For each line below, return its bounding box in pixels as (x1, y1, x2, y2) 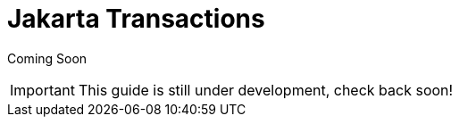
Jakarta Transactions (7, 4, 265, 34)
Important (10, 80, 75, 99)
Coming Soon (7, 50, 88, 66)
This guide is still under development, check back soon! (78, 80, 454, 99)
